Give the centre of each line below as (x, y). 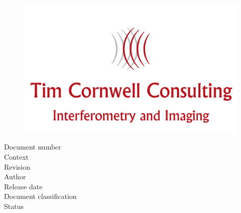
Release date (23, 186)
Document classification (40, 196)
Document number (33, 147)
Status (14, 206)
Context (16, 157)
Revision (17, 166)
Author (15, 176)
